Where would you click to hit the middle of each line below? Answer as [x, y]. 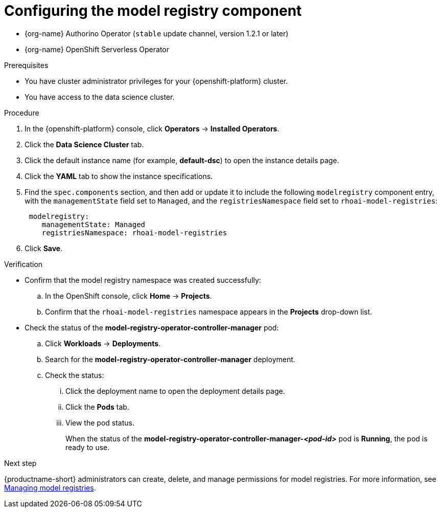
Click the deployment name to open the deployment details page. [175, 391]
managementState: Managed [94, 224]
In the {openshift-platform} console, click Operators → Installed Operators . [152, 128]
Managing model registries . [50, 487]
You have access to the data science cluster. [100, 97]
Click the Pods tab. [97, 407]
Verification [24, 264]
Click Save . [44, 248]
